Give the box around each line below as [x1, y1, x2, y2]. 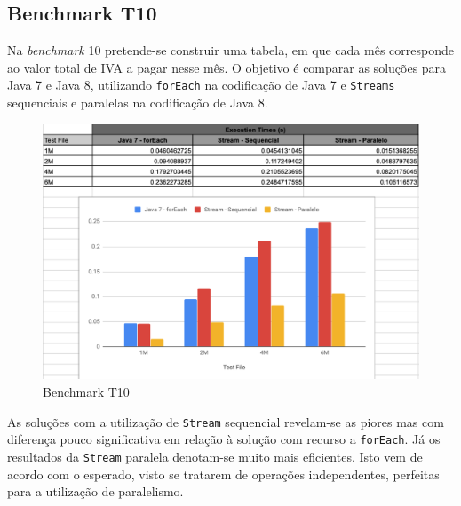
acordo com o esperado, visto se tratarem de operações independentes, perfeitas [7, 464, 440, 483]
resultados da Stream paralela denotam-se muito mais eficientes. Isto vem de [7, 447, 423, 465]
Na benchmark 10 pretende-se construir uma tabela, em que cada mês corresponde [7, 41, 454, 59]
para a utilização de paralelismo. [7, 482, 184, 501]
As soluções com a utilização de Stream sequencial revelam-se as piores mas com [7, 412, 444, 431]
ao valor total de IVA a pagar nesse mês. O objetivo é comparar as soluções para [7, 58, 447, 76]
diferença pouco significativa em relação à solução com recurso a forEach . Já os [7, 430, 441, 448]
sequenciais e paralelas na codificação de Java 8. [7, 93, 268, 112]
